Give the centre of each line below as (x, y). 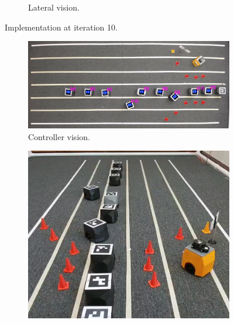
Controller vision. (59, 136)
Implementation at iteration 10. (61, 27)
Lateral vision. (54, 7)
